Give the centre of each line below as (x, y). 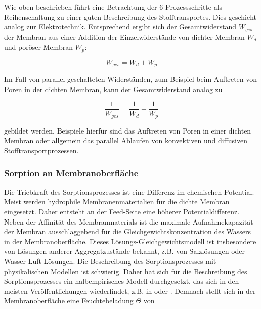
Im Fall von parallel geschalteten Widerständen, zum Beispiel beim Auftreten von (131, 79)
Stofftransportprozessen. (41, 150)
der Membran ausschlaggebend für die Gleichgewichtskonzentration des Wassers (128, 231)
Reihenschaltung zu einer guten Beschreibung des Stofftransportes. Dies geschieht (130, 16)
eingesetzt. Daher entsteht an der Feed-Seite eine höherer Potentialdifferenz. (122, 212)
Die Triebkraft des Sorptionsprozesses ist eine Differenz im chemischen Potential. (129, 191)
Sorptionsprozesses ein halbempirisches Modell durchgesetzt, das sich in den (122, 281)
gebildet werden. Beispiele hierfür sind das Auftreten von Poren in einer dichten (128, 130)
